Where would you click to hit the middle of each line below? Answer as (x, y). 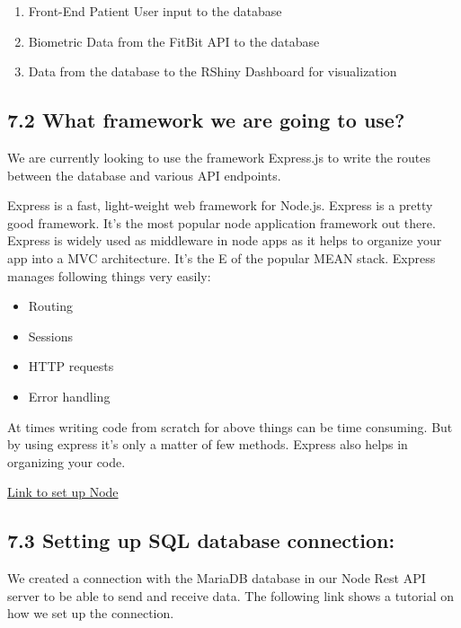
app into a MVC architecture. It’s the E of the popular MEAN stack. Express (222, 257)
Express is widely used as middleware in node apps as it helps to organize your (225, 240)
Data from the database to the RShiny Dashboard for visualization (213, 71)
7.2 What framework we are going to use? (206, 120)
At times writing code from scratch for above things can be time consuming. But (230, 426)
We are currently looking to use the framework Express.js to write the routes (219, 157)
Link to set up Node (63, 492)
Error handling (69, 396)
